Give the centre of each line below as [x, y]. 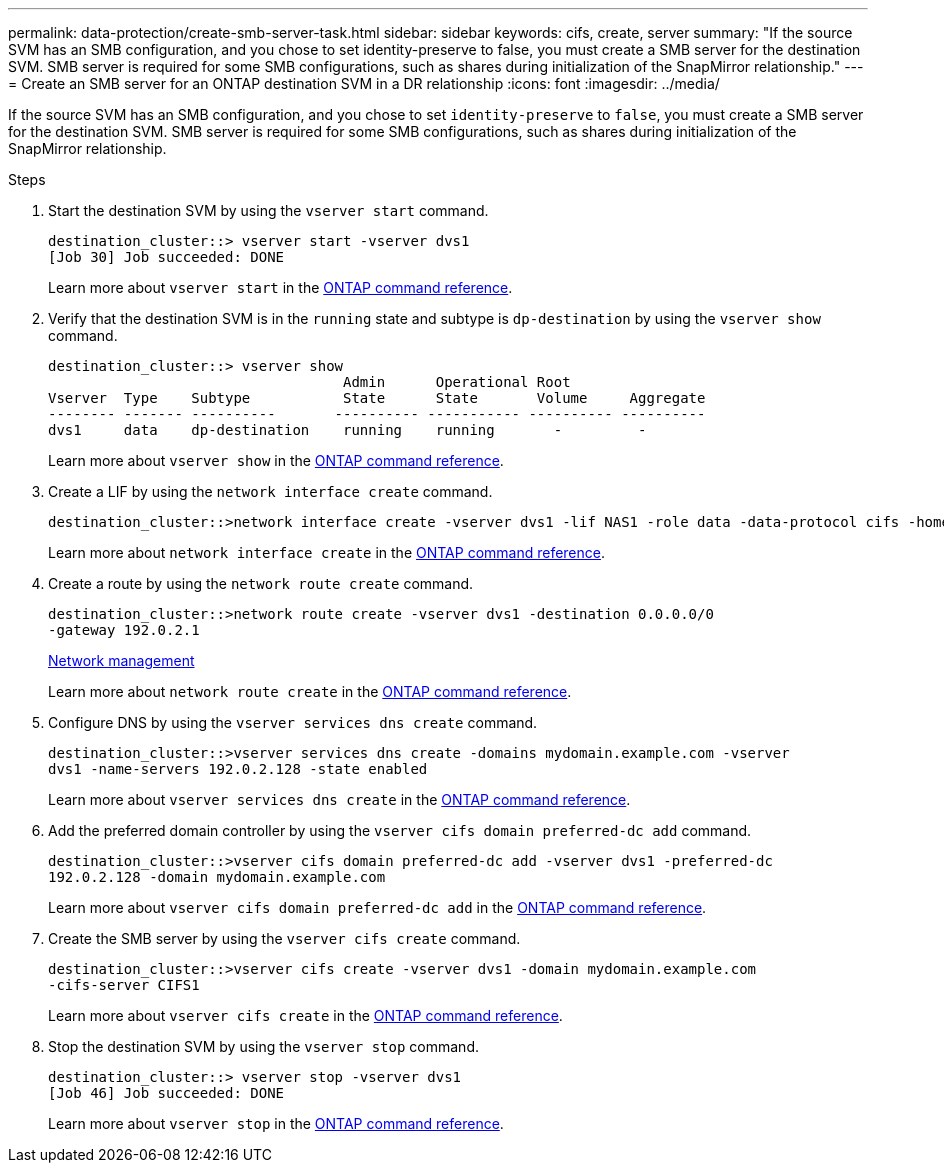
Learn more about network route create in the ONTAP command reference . [310, 691]
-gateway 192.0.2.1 [124, 630]
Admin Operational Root [457, 382]
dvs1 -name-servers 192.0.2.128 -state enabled [238, 769]
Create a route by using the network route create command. [261, 583]
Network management [121, 660]
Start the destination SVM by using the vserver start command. [268, 210]
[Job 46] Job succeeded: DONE [166, 1093]
